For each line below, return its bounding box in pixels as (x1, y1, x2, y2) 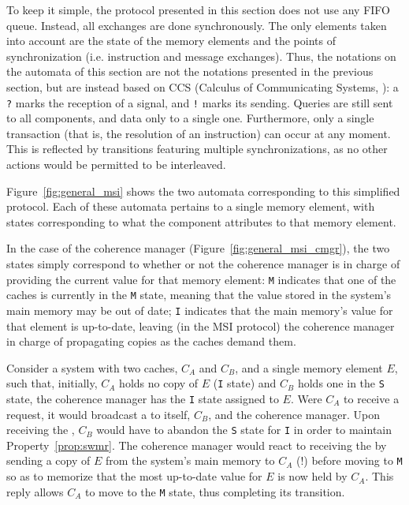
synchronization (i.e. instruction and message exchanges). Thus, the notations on (6, 47, 396, 64)
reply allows (6, 483, 64, 499)
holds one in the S (297, 375, 385, 391)
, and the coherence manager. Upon (208, 406, 381, 422)
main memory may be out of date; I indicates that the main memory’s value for (6, 301, 393, 318)
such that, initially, (6, 375, 98, 391)
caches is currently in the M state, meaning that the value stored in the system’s (6, 286, 392, 303)
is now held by (277, 468, 348, 484)
